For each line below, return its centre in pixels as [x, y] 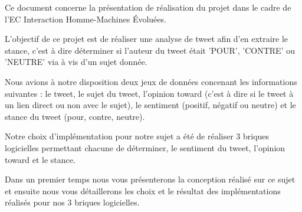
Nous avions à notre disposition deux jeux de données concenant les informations [151, 81]
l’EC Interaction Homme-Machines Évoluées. [86, 19]
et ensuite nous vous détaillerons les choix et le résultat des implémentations [143, 190]
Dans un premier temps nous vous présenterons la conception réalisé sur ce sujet [150, 179]
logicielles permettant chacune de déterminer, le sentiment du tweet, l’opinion [145, 147]
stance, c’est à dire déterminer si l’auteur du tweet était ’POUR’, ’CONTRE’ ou [150, 50]
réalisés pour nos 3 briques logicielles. [72, 202]
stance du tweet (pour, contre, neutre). [75, 116]
